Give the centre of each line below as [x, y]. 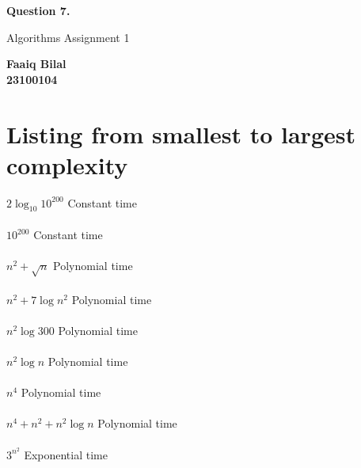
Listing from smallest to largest [181, 133]
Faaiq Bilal [36, 64]
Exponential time [66, 454]
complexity [67, 164]
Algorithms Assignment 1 [68, 37]
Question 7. [38, 10]
